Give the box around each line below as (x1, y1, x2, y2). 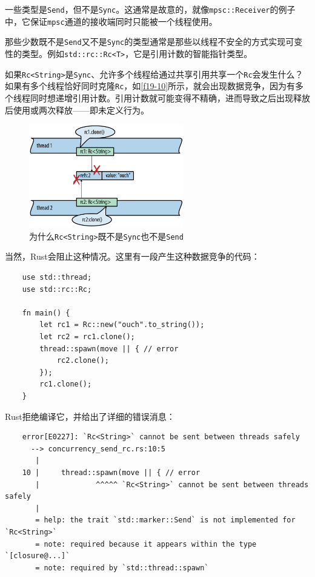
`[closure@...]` (5, 552, 70, 561)
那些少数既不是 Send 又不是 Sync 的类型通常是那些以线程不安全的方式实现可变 (5, 35, 303, 48)
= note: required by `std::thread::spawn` (35, 563, 209, 572)
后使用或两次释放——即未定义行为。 (5, 103, 149, 116)
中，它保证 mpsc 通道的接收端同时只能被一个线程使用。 (5, 15, 217, 27)
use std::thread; (22, 273, 92, 282)
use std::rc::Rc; (22, 285, 92, 294)
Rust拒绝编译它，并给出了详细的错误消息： (5, 410, 175, 422)
